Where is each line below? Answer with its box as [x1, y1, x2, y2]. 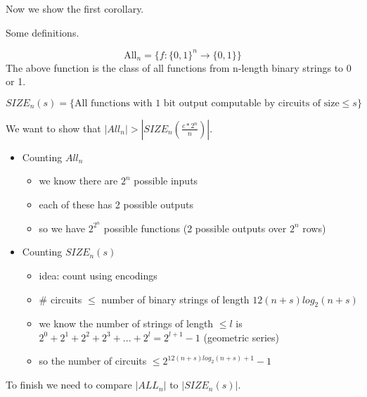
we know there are [39, 173, 118, 188]
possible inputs [134, 173, 198, 188]
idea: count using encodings [39, 267, 157, 282]
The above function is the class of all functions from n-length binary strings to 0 [6, 60, 352, 75]
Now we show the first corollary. [6, 1, 144, 15]
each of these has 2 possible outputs [39, 197, 193, 212]
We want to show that [6, 120, 101, 135]
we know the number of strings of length [39, 316, 214, 331]
